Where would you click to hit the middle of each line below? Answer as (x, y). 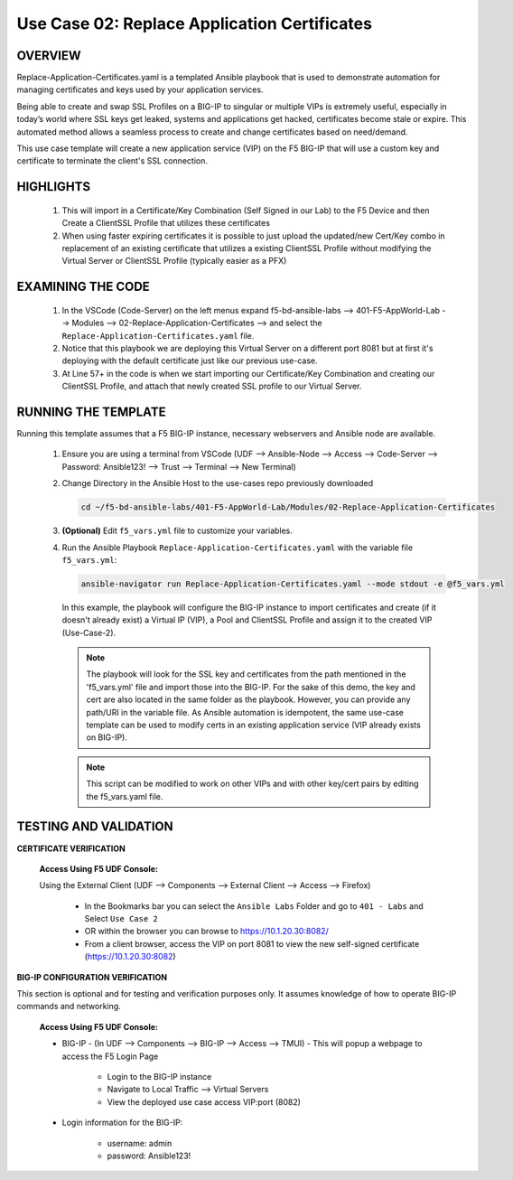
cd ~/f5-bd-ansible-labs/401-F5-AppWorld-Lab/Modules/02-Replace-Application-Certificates (288, 507)
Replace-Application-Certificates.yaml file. (158, 335)
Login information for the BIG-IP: (122, 1123)
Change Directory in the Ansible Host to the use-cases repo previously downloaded (218, 483)
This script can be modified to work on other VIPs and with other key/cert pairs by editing (252, 784)
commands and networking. (69, 1007)
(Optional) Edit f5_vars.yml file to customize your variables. (177, 531)
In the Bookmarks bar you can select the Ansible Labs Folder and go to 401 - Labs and (254, 906)
